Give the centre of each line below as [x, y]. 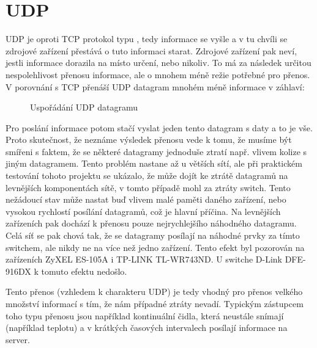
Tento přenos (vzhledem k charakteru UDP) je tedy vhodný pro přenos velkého [154, 292]
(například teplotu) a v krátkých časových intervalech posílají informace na [147, 328]
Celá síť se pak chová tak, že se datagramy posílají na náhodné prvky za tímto [153, 235]
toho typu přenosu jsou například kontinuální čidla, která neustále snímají [145, 315]
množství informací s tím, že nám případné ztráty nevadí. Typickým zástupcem [155, 303]
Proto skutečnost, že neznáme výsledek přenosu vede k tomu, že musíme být [149, 140]
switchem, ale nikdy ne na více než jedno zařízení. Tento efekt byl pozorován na [155, 247]
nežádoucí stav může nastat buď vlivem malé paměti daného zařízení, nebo [146, 199]
